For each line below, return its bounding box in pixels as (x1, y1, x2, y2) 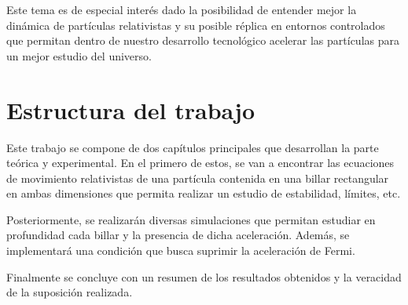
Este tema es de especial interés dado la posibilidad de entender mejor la (6, 2, 357, 17)
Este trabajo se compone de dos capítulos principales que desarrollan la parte (6, 139, 379, 155)
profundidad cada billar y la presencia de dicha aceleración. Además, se (6, 227, 350, 243)
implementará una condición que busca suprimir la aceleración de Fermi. (6, 242, 355, 259)
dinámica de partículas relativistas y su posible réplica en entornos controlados (6, 16, 385, 33)
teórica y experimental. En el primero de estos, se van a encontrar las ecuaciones (6, 154, 395, 171)
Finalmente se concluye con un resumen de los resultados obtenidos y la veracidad (6, 268, 402, 285)
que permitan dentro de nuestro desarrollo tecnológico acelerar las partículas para (6, 32, 399, 49)
